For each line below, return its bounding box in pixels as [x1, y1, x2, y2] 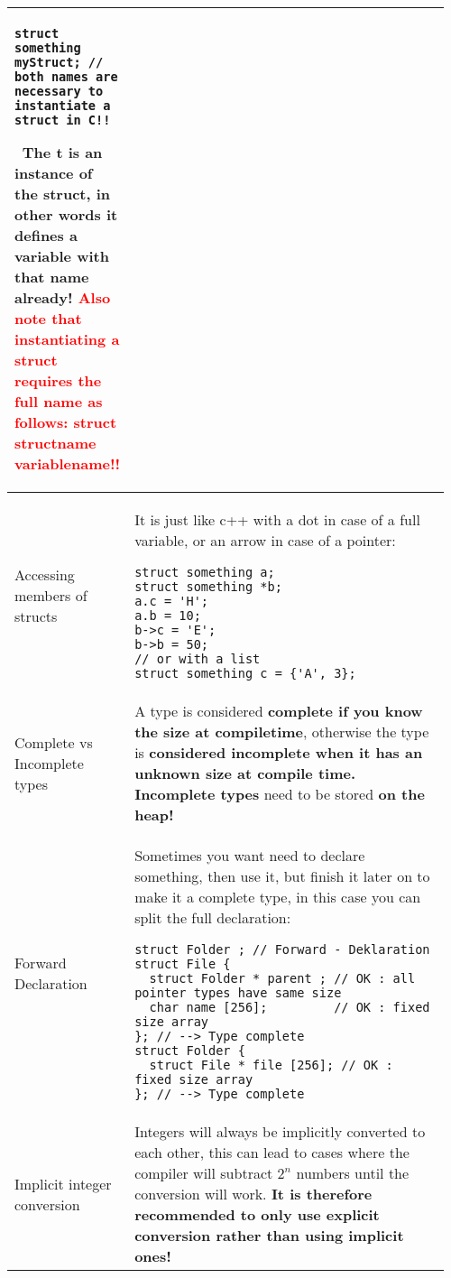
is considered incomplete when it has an [134, 742, 423, 763]
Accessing [14, 563, 75, 585]
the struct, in [14, 183, 111, 204]
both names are [14, 69, 118, 84]
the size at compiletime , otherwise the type [134, 721, 429, 742]
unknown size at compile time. [134, 763, 356, 783]
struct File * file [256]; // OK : [149, 1058, 393, 1072]
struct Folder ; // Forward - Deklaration [134, 942, 430, 957]
